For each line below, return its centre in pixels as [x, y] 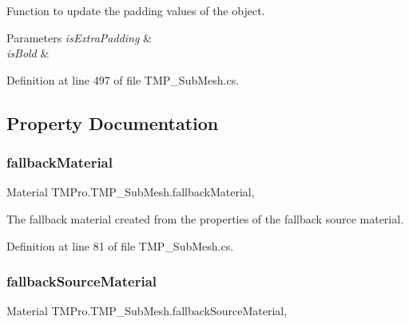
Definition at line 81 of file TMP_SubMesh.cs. [120, 245]
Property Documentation [113, 122]
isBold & [28, 53]
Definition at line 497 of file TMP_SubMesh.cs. [123, 79]
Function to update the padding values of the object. [136, 10]
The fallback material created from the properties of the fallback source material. [205, 218]
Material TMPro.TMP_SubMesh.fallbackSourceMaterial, [147, 311]
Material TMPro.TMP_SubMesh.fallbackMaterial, [131, 192]
